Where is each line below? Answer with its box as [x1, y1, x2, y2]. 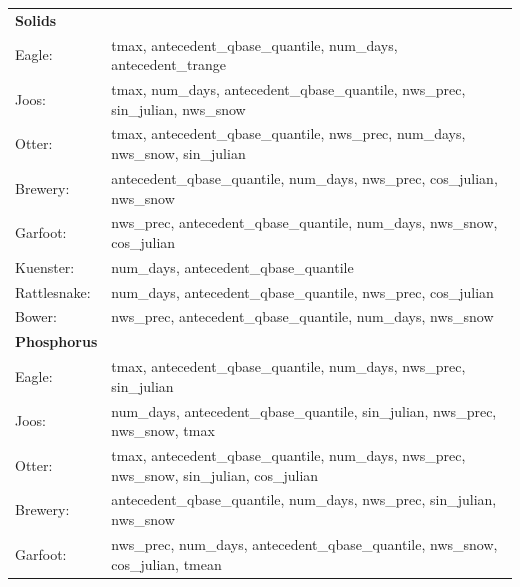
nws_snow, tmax [111, 420, 215, 441]
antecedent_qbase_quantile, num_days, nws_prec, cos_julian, [111, 167, 498, 188]
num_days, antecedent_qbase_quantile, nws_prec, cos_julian [111, 281, 494, 302]
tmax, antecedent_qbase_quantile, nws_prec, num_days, [111, 123, 466, 144]
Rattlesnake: [15, 281, 91, 302]
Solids [15, 9, 57, 30]
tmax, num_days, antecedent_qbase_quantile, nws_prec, [111, 79, 466, 100]
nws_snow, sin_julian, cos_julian [111, 464, 319, 485]
